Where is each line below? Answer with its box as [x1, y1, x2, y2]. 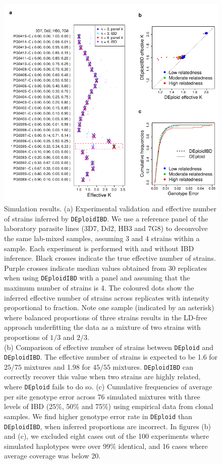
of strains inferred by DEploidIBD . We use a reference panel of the [4, 213, 208, 223]
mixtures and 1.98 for [24, 361, 91, 372]
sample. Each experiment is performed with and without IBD [4, 243, 194, 253]
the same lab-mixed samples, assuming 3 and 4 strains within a [4, 233, 200, 243]
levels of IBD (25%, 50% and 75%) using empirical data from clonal [4, 401, 213, 412]
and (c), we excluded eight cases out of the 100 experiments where [4, 431, 209, 441]
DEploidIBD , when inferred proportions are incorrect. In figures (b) [4, 421, 211, 431]
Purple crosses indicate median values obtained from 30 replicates [4, 262, 207, 273]
